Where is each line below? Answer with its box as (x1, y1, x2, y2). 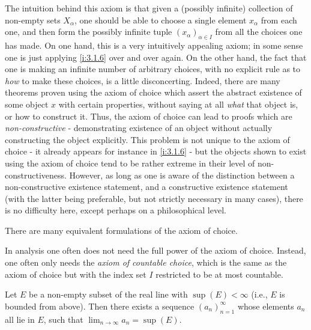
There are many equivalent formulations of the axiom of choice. (5, 224, 238, 236)
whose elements (237, 299, 294, 312)
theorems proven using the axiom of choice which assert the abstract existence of (5, 86, 302, 99)
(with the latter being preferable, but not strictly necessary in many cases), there (5, 192, 303, 204)
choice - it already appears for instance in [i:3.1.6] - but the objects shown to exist (5, 145, 307, 157)
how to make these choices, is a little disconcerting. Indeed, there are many (5, 74, 280, 87)
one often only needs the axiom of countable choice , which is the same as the (5, 256, 287, 269)
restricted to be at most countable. (155, 267, 283, 280)
